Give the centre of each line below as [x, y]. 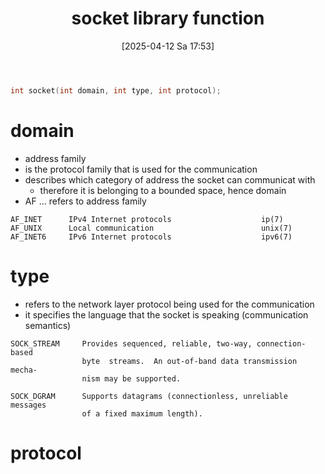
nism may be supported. [131, 378]
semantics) [48, 325]
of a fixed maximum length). [142, 413]
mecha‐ [24, 370]
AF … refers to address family [85, 201]
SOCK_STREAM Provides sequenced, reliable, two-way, [131, 343]
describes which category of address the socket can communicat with [170, 179]
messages [28, 405]
